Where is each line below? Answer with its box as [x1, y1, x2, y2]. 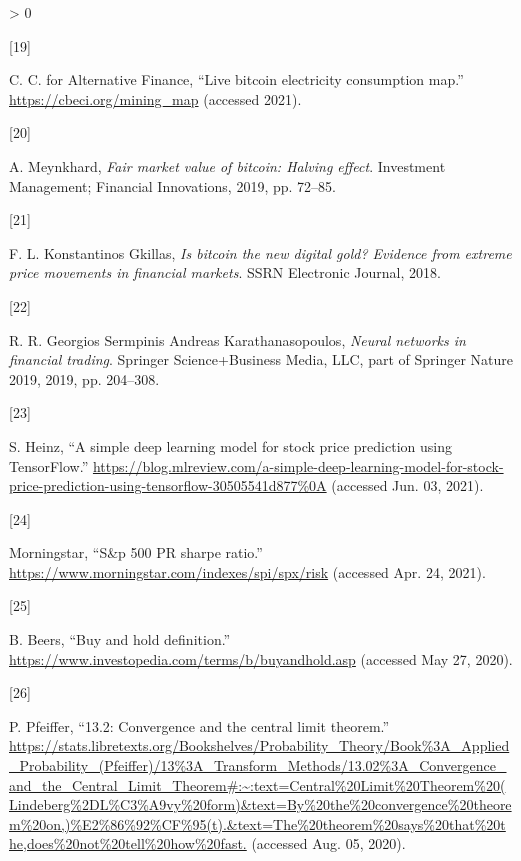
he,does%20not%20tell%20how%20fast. [9, 833, 247, 854]
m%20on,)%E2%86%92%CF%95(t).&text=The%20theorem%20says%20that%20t [9, 813, 506, 834]
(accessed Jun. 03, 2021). [331, 475, 484, 496]
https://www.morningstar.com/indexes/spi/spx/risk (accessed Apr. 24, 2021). [9, 561, 486, 582]
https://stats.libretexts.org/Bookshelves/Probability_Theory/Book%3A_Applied [9, 735, 510, 756]
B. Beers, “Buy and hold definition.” [9, 629, 231, 650]
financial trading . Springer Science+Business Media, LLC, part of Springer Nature [9, 349, 513, 370]
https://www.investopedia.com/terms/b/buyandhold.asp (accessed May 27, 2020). [9, 648, 513, 669]
